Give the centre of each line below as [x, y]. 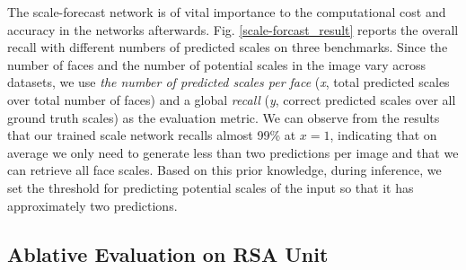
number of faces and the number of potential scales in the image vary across [217, 64]
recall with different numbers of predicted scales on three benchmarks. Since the [228, 47]
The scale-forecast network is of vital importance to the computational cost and [227, 12]
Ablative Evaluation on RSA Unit [168, 253]
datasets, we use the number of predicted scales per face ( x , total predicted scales [229, 82]
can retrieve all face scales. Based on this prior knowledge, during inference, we [224, 170]
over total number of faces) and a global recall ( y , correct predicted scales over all [232, 99]
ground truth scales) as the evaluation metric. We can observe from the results [224, 117]
